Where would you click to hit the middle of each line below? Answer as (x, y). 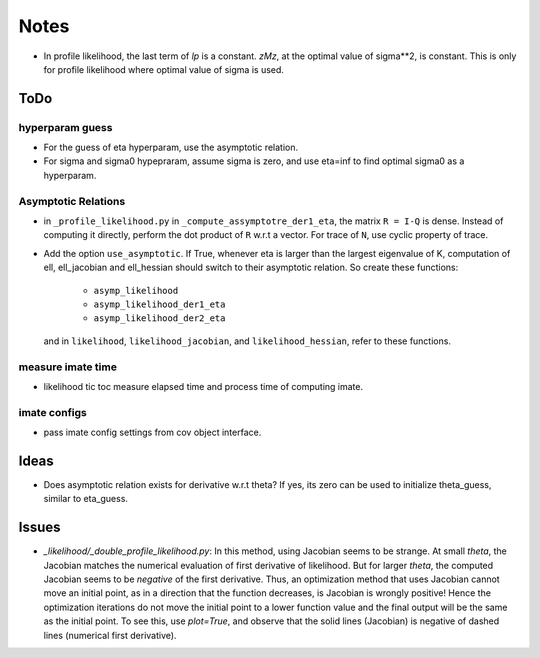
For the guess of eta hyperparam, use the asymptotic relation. (171, 147)
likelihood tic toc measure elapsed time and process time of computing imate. (203, 386)
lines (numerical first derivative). (110, 635)
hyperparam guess (65, 127)
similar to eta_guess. (86, 499)
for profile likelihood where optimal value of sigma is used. (164, 69)
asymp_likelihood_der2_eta (159, 318)
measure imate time (67, 367)
